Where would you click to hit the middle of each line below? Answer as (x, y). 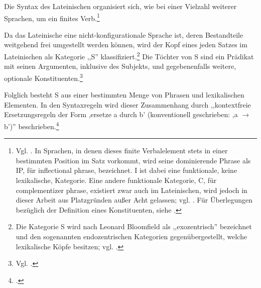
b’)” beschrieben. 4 (32, 125)
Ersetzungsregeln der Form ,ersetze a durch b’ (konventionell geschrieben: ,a (121, 114)
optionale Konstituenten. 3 (43, 77)
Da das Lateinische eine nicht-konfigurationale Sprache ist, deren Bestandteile (124, 34)
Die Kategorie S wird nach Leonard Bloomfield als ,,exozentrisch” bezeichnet (134, 226)
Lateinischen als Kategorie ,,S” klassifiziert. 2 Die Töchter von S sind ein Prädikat (129, 56)
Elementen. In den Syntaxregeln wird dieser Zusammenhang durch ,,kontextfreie (127, 104)
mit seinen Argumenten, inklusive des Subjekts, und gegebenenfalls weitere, (120, 66)
